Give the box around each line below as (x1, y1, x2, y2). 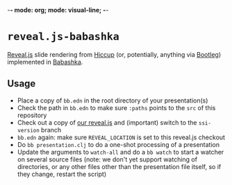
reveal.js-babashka (7, 30, 119, 44)
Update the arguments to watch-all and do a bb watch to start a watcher (17, 148, 224, 156)
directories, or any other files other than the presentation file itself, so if (17, 162, 222, 170)
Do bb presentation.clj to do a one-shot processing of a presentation (17, 140, 220, 148)
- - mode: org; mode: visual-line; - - (7, 6, 109, 14)
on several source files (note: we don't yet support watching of (17, 155, 198, 164)
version (17, 127, 40, 134)
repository (17, 111, 47, 119)
